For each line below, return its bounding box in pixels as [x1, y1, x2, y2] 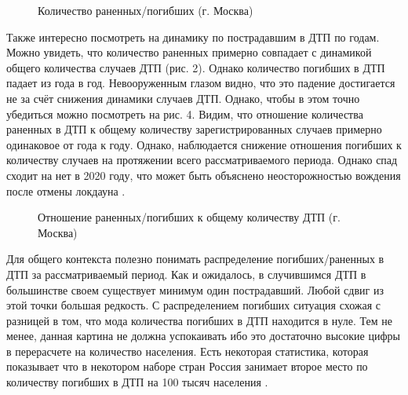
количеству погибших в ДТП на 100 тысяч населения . [6, 374, 268, 390]
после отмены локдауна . [6, 182, 126, 199]
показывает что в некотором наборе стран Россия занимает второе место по [6, 358, 368, 375]
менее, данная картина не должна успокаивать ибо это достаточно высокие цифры [6, 327, 400, 344]
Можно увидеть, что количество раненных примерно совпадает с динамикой [6, 44, 372, 60]
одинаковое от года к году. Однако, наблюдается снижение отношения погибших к [6, 136, 402, 152]
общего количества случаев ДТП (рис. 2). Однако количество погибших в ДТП [6, 59, 385, 75]
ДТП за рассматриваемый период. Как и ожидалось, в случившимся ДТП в [6, 265, 366, 282]
